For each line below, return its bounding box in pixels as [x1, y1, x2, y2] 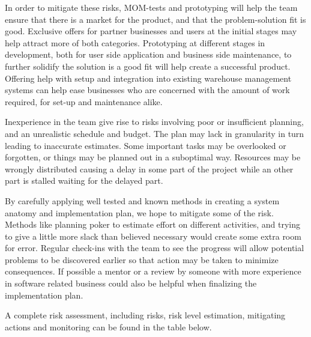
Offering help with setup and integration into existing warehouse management [5, 71, 292, 84]
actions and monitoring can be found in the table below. [5, 320, 212, 333]
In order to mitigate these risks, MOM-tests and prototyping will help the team [5, 1, 298, 13]
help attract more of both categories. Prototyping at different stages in [5, 36, 265, 49]
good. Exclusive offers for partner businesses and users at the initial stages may [5, 25, 297, 37]
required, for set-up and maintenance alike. [5, 95, 163, 108]
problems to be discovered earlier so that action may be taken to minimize [5, 253, 279, 266]
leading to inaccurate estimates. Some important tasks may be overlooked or [5, 139, 286, 151]
